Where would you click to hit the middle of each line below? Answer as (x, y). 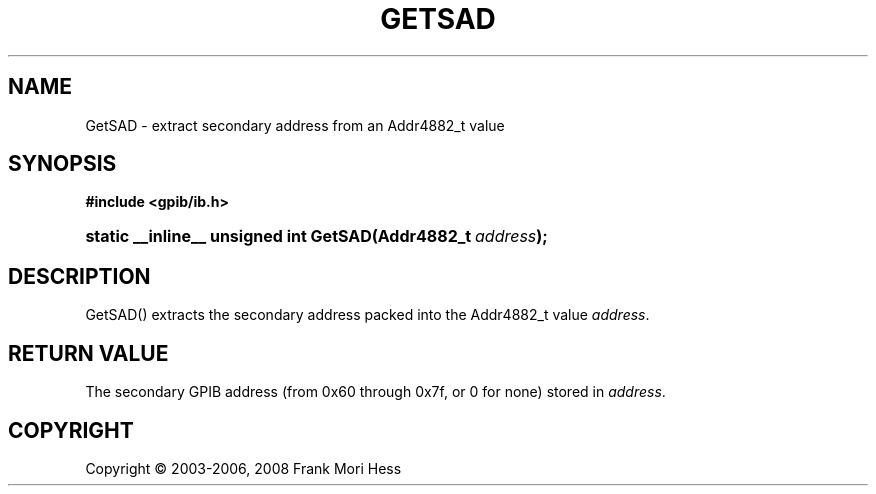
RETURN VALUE (88, 353)
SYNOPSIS (62, 164)
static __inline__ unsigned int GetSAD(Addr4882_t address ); (316, 236)
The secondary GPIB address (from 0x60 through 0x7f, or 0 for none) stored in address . (375, 392)
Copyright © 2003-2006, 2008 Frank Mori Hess (243, 468)
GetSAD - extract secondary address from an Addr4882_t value (295, 125)
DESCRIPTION (79, 276)
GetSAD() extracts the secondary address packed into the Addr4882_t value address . (367, 315)
